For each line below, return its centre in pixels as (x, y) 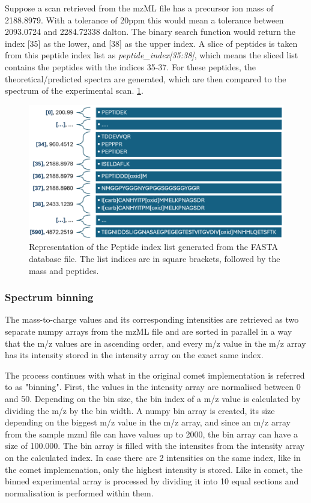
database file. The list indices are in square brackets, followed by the (155, 258)
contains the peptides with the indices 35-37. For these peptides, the (130, 66)
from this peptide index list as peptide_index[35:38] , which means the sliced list (152, 55)
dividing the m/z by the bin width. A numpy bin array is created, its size (140, 410)
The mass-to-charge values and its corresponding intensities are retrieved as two (152, 319)
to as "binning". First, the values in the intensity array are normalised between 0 (153, 387)
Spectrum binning (49, 297)
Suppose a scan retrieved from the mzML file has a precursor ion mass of (139, 8)
